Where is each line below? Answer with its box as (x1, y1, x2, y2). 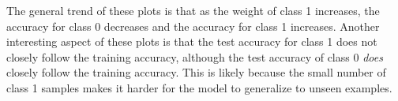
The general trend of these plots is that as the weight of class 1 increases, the (6, 2, 380, 18)
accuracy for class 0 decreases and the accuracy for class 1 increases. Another (6, 17, 380, 34)
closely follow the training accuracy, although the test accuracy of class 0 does (6, 48, 383, 65)
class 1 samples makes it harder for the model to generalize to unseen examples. (6, 79, 392, 95)
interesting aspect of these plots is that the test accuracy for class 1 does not (6, 33, 377, 50)
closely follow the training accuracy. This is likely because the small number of (6, 64, 386, 80)
